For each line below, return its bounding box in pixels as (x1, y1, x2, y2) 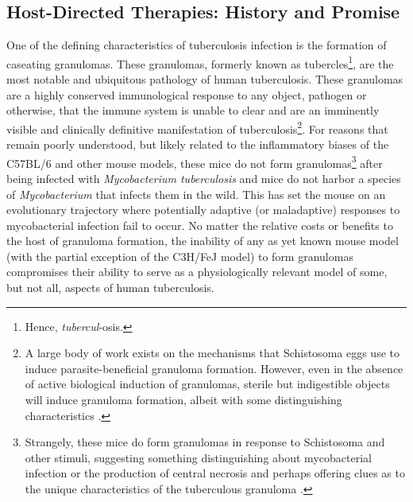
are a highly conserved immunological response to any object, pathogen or (6, 86, 367, 103)
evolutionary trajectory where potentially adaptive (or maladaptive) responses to (6, 201, 400, 218)
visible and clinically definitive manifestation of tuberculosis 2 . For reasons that (6, 118, 388, 137)
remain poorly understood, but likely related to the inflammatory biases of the (6, 136, 389, 153)
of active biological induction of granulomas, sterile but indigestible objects (25, 376, 390, 392)
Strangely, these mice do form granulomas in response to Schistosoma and (25, 434, 385, 450)
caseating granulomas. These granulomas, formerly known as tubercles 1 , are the (6, 53, 394, 72)
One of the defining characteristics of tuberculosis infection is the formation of (6, 37, 387, 53)
